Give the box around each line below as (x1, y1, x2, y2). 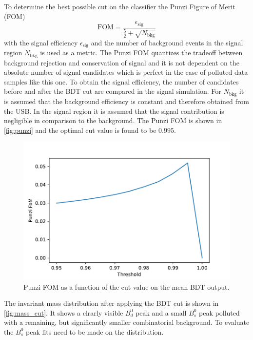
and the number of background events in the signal (91, 37, 243, 47)
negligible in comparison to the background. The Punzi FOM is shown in (4, 115, 222, 126)
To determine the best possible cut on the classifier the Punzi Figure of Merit (4, 1, 235, 11)
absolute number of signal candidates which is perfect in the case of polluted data (4, 67, 248, 77)
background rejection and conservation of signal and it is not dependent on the (4, 57, 239, 67)
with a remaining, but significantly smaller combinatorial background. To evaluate (4, 317, 250, 327)
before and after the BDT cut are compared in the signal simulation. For (4, 86, 221, 96)
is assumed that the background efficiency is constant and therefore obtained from (4, 96, 249, 106)
